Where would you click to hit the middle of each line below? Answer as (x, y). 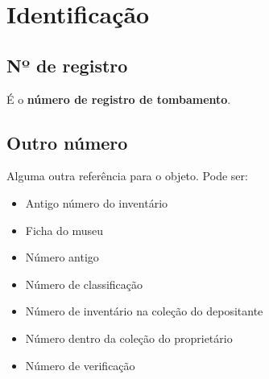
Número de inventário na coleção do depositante (144, 311)
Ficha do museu (64, 230)
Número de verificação (80, 365)
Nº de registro (67, 65)
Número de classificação (84, 284)
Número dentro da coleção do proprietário (129, 338)
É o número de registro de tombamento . (119, 99)
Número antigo (62, 257)
